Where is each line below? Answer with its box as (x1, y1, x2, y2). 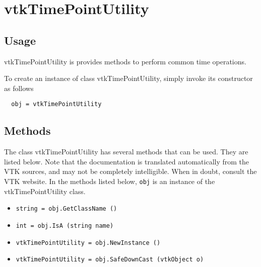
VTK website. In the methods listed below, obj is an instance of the (4, 176, 215, 186)
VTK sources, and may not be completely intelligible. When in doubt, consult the (4, 166, 257, 176)
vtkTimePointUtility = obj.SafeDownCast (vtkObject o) (16, 256, 204, 263)
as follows (4, 82, 34, 93)
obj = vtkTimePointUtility (11, 101, 102, 108)
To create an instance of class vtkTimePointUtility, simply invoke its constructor (4, 73, 253, 83)
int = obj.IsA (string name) (16, 222, 114, 229)
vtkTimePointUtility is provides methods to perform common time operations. (4, 56, 246, 66)
